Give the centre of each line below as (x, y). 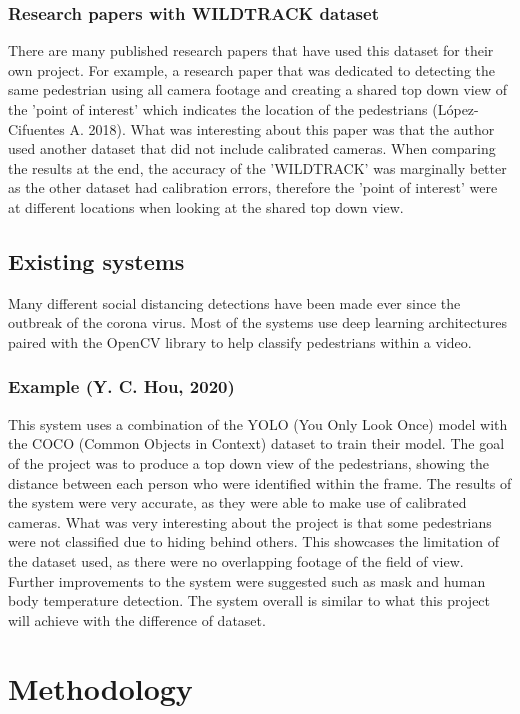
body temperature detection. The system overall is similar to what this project (249, 600)
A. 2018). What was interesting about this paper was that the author (282, 128)
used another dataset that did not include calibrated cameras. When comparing (252, 148)
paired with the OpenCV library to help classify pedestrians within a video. (240, 341)
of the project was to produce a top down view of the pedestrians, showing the (249, 462)
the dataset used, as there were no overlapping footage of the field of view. (236, 560)
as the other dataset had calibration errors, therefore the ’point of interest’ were (253, 187)
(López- (455, 109)
